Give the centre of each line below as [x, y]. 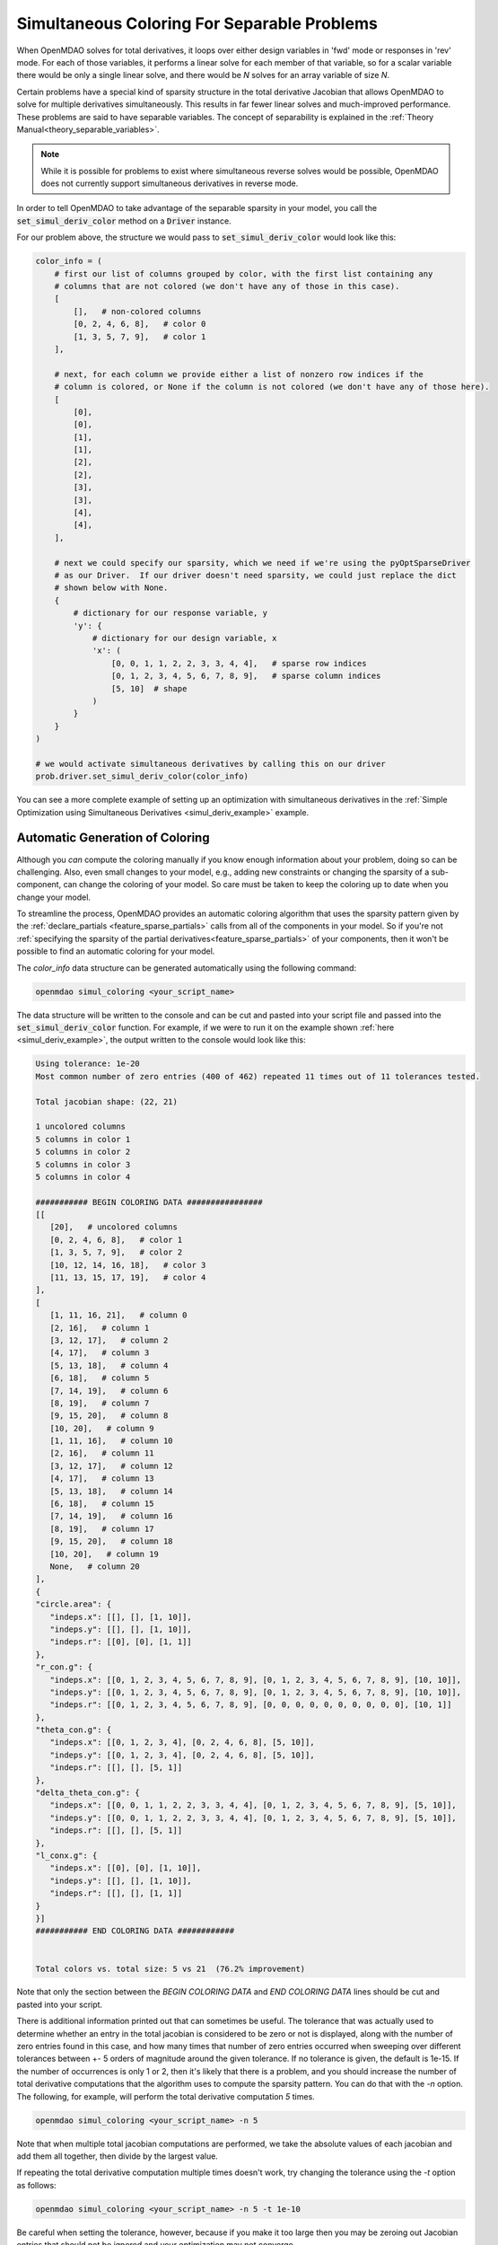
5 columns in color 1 [83, 1139]
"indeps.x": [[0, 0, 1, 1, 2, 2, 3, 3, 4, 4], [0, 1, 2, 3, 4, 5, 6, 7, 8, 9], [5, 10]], [253, 1805]
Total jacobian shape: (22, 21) [107, 1101]
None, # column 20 [95, 1567]
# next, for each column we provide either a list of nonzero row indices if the [239, 374]
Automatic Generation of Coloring [113, 838]
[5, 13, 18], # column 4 [109, 1365]
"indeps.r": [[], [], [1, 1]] [116, 1893]
